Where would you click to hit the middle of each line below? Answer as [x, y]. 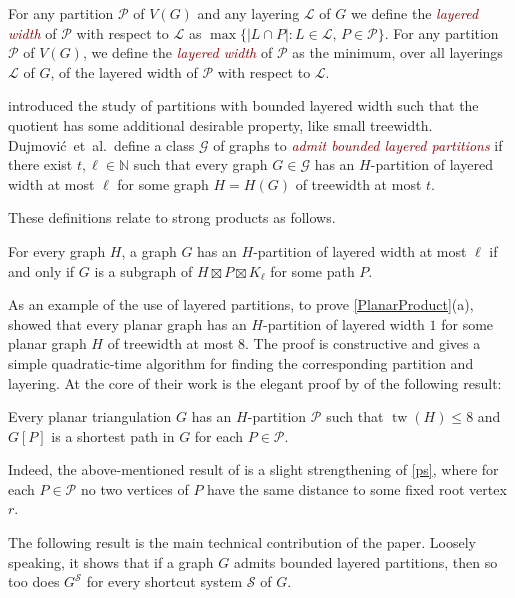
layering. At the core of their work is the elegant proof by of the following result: [255, 382]
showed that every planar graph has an [127, 323]
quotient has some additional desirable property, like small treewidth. [220, 124]
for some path [312, 270]
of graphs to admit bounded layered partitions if [358, 144]
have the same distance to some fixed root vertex [357, 488]
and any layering [248, 13]
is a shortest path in [113, 435]
